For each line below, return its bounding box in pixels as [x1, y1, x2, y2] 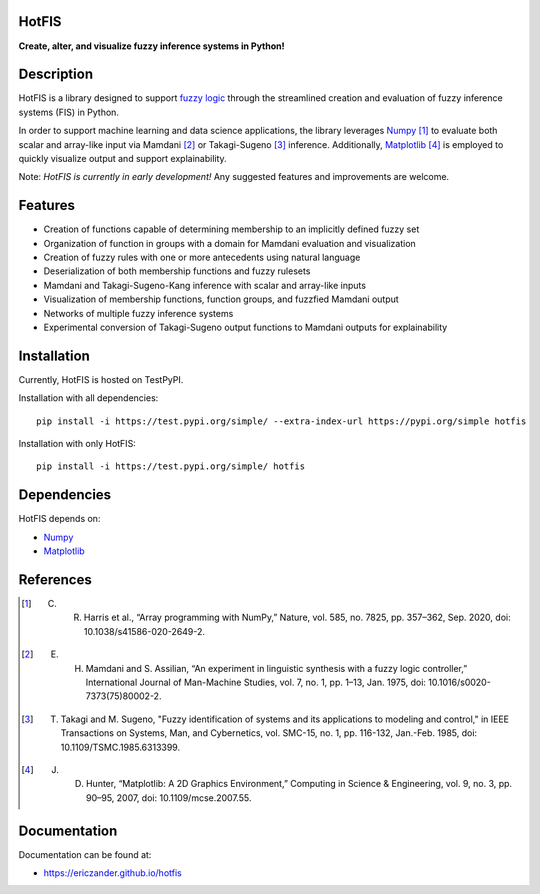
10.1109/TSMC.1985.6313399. [60, 741, 180, 753]
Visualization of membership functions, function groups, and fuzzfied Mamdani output [43, 293, 399, 305]
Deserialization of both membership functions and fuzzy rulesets [43, 265, 311, 277]
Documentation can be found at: [18, 848, 152, 860]
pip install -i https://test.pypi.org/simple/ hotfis [36, 461, 305, 472]
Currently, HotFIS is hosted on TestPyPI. [18, 373, 184, 385]
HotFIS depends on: [18, 513, 101, 525]
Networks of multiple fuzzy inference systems [43, 307, 234, 319]
